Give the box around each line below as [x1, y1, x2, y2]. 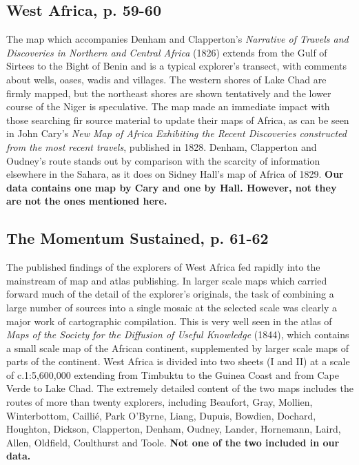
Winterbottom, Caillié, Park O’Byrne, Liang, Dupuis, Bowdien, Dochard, [6, 408, 316, 422]
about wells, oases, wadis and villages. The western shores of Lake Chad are [6, 72, 327, 86]
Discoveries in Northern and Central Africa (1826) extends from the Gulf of [6, 45, 327, 59]
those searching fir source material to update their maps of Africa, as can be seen [6, 112, 349, 127]
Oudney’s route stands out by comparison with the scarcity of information [6, 153, 320, 167]
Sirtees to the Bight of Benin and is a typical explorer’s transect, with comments [6, 59, 347, 73]
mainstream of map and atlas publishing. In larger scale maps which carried [6, 273, 327, 287]
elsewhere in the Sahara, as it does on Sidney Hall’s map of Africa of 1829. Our [6, 167, 344, 181]
